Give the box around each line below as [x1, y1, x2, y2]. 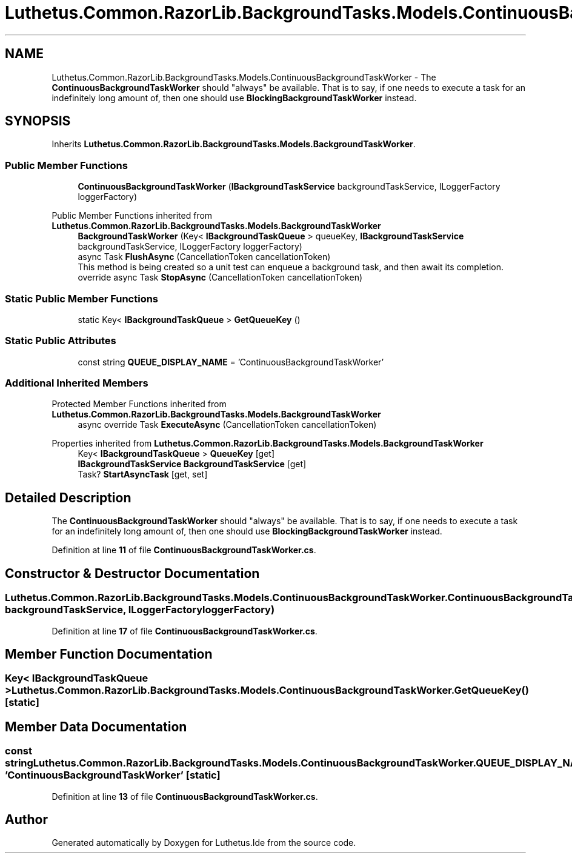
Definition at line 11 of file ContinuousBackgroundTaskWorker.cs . [52, 545, 316, 556]
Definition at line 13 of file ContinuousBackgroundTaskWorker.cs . [52, 791, 318, 802]
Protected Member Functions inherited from [52, 399, 227, 410]
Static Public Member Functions [5, 292, 159, 305]
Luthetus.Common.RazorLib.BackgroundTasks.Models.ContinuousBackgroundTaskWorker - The [52, 71, 436, 82]
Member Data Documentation [5, 719, 187, 734]
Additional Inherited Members [5, 377, 148, 390]
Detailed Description [5, 490, 131, 505]
